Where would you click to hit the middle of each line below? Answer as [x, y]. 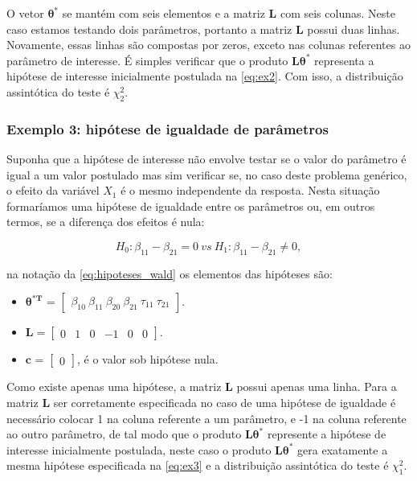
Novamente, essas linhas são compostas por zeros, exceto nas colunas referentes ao [208, 45]
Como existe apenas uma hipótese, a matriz [114, 386]
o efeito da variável [53, 190]
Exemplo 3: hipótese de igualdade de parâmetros [168, 128]
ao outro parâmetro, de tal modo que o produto [124, 434]
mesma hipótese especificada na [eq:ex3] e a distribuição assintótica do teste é [198, 465]
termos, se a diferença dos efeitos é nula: [106, 222]
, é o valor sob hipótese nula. [148, 359]
